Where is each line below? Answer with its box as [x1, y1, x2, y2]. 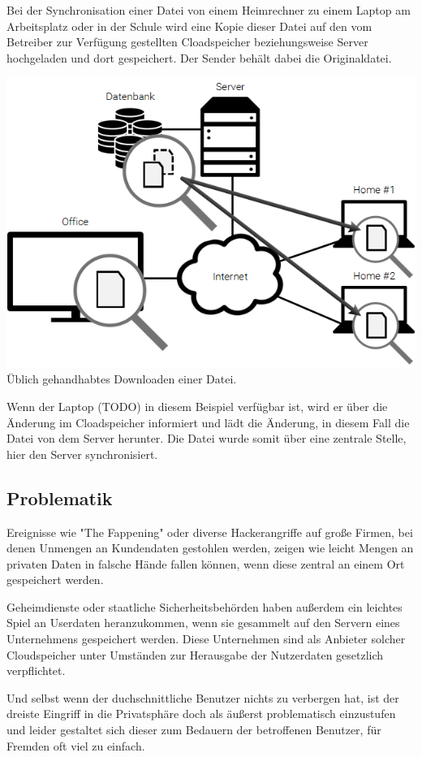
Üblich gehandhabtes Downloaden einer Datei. [6, 370, 237, 387]
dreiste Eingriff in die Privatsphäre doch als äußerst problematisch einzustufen [6, 705, 396, 722]
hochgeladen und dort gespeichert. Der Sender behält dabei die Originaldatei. [6, 49, 392, 66]
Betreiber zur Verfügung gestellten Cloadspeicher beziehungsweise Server [6, 33, 368, 50]
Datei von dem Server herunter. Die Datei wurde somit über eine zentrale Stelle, [6, 430, 407, 447]
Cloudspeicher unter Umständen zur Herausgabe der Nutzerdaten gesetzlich [6, 646, 384, 663]
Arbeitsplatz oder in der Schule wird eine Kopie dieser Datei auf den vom [6, 17, 372, 34]
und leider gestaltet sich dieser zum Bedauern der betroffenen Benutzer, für [6, 721, 381, 738]
